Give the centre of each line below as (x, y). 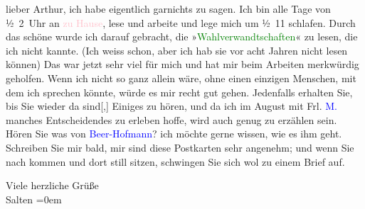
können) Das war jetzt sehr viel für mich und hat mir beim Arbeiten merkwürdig (182, 64)
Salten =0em (34, 199)
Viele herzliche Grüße (52, 185)
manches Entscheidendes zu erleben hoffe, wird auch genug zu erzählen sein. (171, 119)
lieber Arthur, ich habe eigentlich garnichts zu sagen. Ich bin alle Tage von (168, 9)
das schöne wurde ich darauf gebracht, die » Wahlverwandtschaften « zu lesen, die (182, 36)
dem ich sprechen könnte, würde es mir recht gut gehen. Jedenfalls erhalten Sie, (179, 92)
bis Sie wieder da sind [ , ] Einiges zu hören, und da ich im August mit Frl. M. (172, 106)
